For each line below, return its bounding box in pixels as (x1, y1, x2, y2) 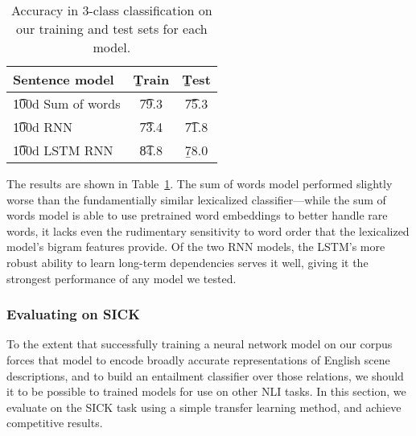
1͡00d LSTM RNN (13, 141, 113, 159)
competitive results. (6, 414, 103, 431)
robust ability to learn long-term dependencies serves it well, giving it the (6, 253, 369, 270)
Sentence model (13, 70, 114, 88)
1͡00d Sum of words (13, 94, 121, 113)
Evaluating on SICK (6, 304, 140, 324)
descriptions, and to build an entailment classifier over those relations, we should (6, 367, 404, 384)
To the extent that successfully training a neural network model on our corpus (6, 335, 393, 352)
